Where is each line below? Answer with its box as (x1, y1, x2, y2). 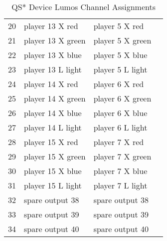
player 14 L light (24, 121, 82, 133)
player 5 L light (93, 63, 148, 75)
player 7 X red (93, 136, 144, 147)
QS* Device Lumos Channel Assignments (11, 1, 156, 12)
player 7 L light (93, 179, 148, 191)
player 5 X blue (93, 49, 148, 60)
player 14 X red (24, 78, 78, 89)
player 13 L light (24, 63, 82, 75)
